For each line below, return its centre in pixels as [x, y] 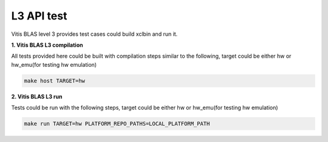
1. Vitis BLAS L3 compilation [47, 45]
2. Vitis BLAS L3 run [37, 96]
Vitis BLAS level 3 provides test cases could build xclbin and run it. [94, 34]
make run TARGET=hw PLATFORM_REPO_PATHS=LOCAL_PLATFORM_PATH [117, 124]
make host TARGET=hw [54, 81]
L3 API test [39, 16]
